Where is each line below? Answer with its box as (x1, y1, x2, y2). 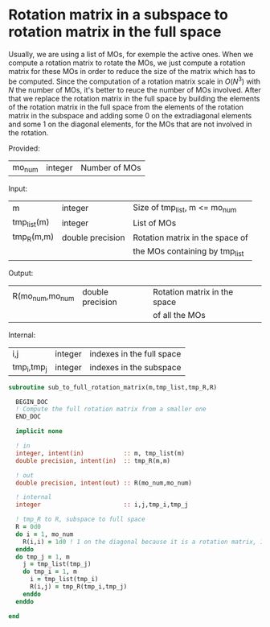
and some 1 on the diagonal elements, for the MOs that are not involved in (8, 119, 252, 129)
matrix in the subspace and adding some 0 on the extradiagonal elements (8, 110, 252, 120)
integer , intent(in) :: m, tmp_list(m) (15, 449, 185, 457)
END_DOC (15, 413, 42, 421)
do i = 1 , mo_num (15, 530, 74, 538)
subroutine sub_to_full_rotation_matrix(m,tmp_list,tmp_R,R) (8, 383, 218, 391)
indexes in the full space (89, 348, 182, 359)
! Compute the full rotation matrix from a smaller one (15, 405, 207, 414)
